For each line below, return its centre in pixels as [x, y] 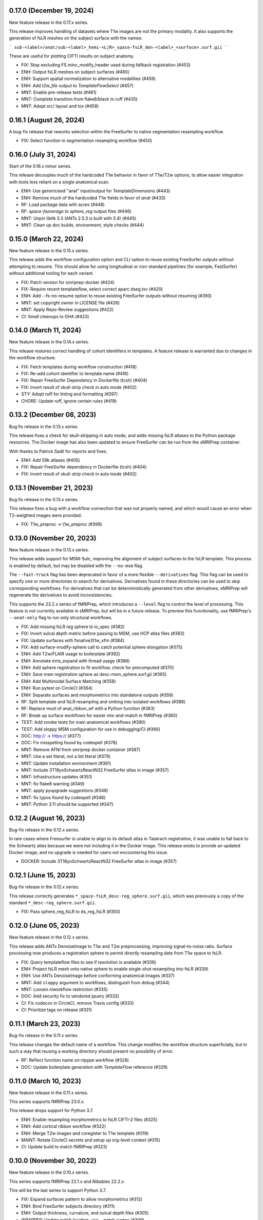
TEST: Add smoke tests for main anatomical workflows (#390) [84, 722]
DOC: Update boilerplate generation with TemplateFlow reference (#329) [94, 1067]
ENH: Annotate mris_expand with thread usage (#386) [75, 661]
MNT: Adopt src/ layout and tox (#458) [60, 106]
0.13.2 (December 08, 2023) [53, 415]
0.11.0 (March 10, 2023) [45, 1081]
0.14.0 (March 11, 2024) [45, 330]
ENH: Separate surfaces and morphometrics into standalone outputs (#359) [97, 695]
